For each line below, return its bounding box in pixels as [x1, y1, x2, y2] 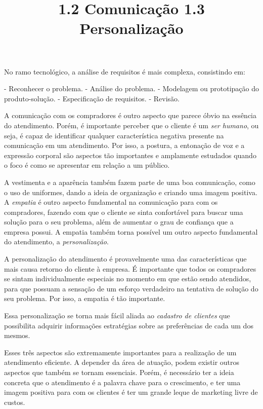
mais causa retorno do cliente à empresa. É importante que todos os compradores [4, 263, 256, 274]
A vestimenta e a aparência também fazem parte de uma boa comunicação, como [4, 176, 255, 187]
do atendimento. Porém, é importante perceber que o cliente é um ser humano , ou [4, 120, 259, 130]
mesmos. [4, 330, 30, 341]
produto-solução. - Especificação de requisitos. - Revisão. [4, 93, 180, 103]
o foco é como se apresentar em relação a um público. [4, 160, 170, 170]
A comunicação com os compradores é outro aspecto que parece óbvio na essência [4, 110, 256, 121]
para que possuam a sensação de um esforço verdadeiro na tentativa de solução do [4, 283, 258, 293]
